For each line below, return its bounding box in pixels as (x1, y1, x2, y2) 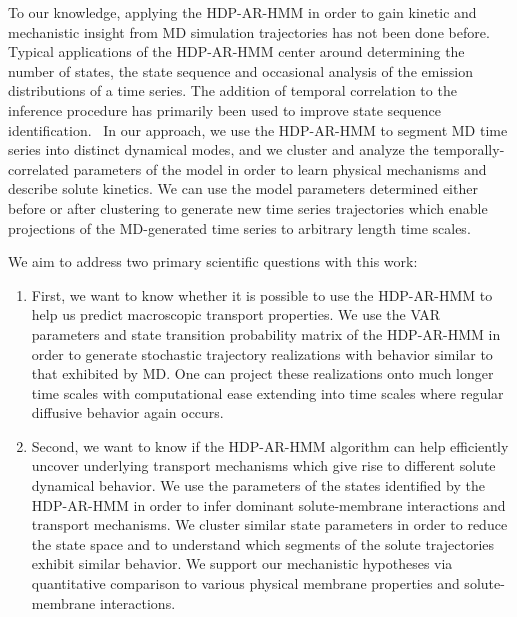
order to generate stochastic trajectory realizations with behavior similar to (31, 343, 493, 364)
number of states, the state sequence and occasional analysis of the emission (8, 60, 474, 81)
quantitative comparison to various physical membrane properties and (31, 573, 460, 594)
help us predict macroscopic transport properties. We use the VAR (31, 304, 441, 325)
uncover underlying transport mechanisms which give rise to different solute (31, 455, 496, 476)
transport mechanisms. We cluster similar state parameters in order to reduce (31, 514, 508, 535)
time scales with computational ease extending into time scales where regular (31, 382, 504, 403)
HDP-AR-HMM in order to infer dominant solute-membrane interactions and (31, 494, 506, 515)
